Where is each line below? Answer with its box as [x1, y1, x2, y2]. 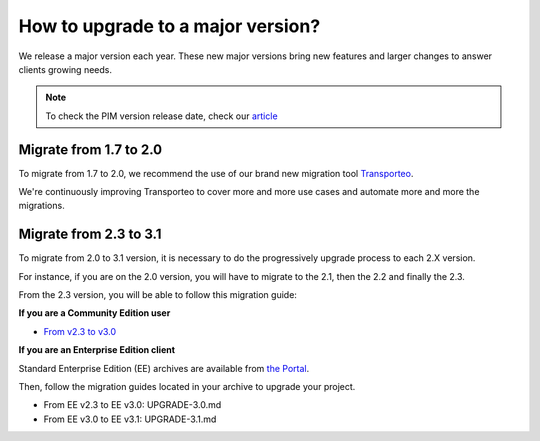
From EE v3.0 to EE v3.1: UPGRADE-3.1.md [43, 413, 217, 425]
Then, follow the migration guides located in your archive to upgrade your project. [18, 381, 356, 393]
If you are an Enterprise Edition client [18, 344, 175, 356]
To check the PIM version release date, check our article [45, 110, 279, 122]
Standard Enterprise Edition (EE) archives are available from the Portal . [18, 362, 310, 374]
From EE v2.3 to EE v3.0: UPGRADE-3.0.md [43, 399, 222, 411]
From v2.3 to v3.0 [43, 325, 117, 337]
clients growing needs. [18, 63, 112, 75]
